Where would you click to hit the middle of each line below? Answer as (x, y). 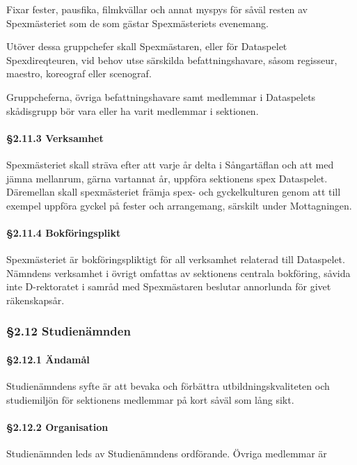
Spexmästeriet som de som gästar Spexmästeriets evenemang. (137, 23)
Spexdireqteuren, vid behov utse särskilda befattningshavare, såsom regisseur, (172, 60)
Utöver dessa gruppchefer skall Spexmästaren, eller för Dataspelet (147, 46)
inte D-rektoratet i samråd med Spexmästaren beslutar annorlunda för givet (169, 286)
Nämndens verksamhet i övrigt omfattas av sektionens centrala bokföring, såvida (178, 273)
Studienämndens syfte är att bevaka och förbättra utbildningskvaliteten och (168, 386)
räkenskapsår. (35, 300)
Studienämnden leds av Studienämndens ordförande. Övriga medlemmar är (167, 454)
